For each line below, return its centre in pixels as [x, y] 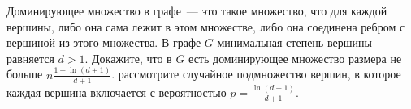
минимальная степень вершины [294, 42]
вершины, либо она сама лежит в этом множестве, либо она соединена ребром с [206, 26]
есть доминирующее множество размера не [295, 58]
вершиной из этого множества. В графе [104, 42]
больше [25, 74]
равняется [30, 58]
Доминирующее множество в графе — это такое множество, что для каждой [197, 10]
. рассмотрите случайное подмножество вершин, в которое [256, 74]
